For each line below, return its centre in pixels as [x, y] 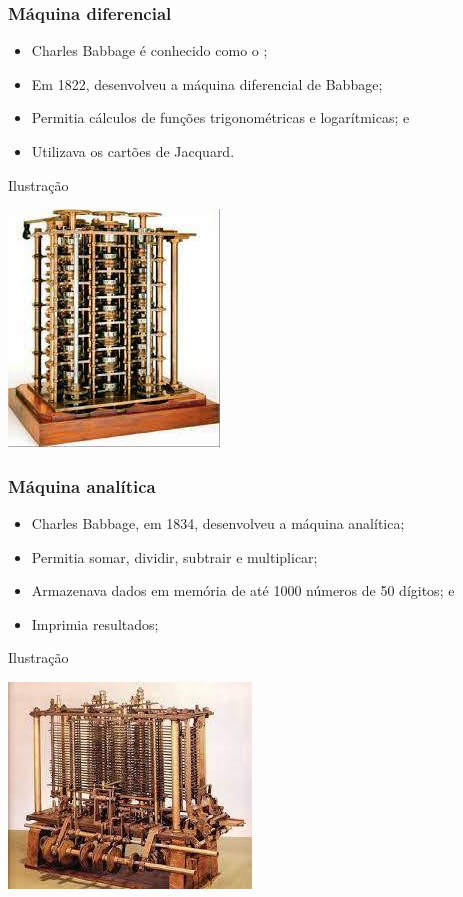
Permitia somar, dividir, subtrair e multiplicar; [174, 556]
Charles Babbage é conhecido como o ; [149, 50]
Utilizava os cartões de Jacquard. [133, 151]
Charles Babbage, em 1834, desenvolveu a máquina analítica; [218, 523]
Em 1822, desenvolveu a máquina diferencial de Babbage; [207, 83]
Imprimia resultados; [95, 623]
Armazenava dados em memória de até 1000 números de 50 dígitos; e [243, 590]
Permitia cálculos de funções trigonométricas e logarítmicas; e [220, 117]
